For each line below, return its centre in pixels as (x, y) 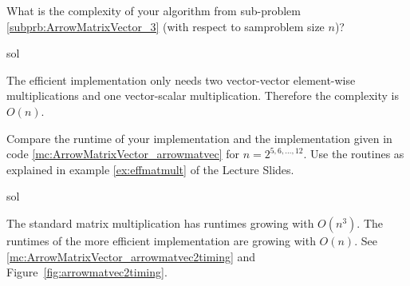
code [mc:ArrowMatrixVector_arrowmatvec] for (123, 154)
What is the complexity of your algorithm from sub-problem (154, 10)
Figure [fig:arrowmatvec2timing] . (87, 272)
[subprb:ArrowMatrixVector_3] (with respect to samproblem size (166, 26)
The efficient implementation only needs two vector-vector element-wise (181, 79)
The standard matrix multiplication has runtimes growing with (160, 222)
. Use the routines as (354, 154)
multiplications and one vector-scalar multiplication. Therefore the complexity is (203, 95)
